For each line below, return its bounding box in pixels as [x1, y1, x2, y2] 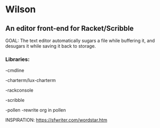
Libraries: [5, 55, 30, 62]
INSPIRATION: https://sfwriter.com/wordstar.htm [5, 117, 108, 123]
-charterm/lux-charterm [5, 77, 56, 83]
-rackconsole [5, 87, 33, 93]
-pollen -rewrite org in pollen [5, 107, 66, 113]
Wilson [5, 4, 36, 15]
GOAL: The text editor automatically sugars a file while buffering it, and [5, 37, 155, 44]
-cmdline [5, 68, 25, 74]
